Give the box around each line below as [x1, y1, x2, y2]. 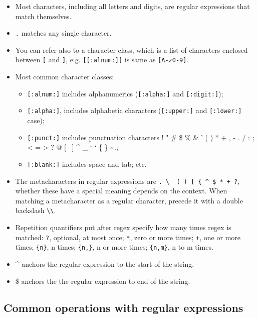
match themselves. [15, 11, 72, 21]
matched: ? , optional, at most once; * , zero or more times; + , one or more [15, 232, 241, 242]
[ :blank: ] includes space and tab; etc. [27, 158, 147, 169]
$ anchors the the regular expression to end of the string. [15, 275, 190, 286]
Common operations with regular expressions [4, 300, 243, 315]
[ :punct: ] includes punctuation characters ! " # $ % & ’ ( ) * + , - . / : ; [27, 132, 254, 142]
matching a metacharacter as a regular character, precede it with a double [15, 195, 243, 205]
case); [27, 115, 45, 125]
